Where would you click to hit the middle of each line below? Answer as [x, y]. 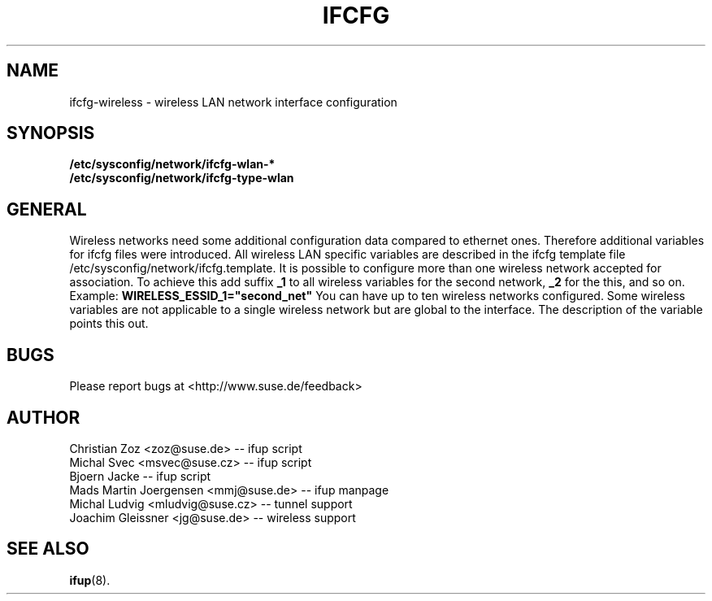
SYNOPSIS [51, 133]
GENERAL [47, 209]
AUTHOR [43, 417]
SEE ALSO [48, 549]
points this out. [109, 324]
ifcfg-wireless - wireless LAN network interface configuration [233, 102]
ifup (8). [90, 580]
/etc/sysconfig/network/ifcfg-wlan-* [172, 164]
